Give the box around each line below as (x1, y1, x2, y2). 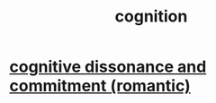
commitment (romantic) (9, 76, 191, 96)
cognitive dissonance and (9, 56, 207, 77)
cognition (114, 6, 188, 27)
